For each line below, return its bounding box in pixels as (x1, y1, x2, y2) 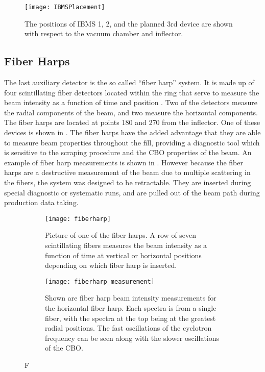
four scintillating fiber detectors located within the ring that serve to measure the (4, 87, 259, 97)
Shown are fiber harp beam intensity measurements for (45, 292, 216, 303)
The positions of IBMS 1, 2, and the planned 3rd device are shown (25, 18, 233, 29)
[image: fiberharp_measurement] (45, 278, 155, 285)
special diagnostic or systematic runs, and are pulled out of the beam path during (4, 187, 260, 197)
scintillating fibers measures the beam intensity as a (45, 240, 207, 251)
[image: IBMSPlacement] (25, 4, 105, 11)
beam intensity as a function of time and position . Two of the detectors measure (4, 97, 257, 108)
